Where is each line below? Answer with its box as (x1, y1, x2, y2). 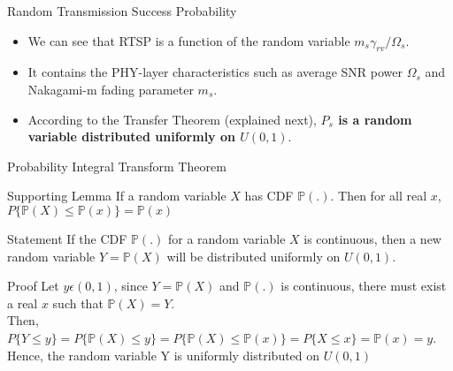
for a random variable (167, 229, 286, 247)
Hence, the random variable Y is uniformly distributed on (7, 345, 320, 364)
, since (113, 276, 148, 295)
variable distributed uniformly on (27, 127, 235, 146)
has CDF (244, 186, 294, 205)
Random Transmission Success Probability (7, 2, 237, 19)
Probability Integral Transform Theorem (7, 156, 226, 175)
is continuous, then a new (303, 229, 441, 247)
